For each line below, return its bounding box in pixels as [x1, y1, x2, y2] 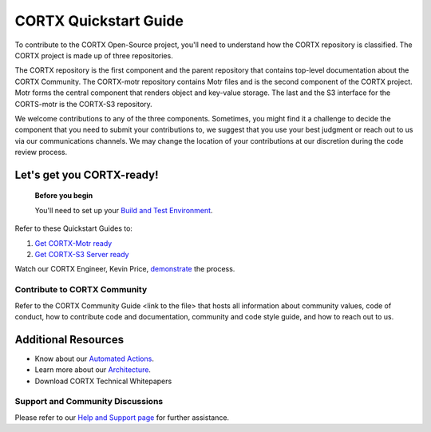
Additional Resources [14, 332, 124, 347]
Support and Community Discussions [14, 396, 164, 407]
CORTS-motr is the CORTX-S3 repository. [14, 99, 153, 109]
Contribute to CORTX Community [14, 284, 148, 295]
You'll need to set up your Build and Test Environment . [34, 205, 213, 215]
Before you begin [34, 191, 93, 200]
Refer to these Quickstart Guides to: [14, 224, 133, 233]
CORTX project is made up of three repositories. [14, 50, 173, 60]
